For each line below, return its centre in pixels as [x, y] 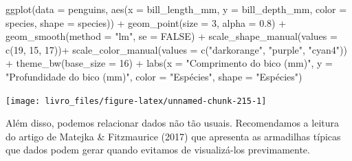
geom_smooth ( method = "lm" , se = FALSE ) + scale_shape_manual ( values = [172, 36]
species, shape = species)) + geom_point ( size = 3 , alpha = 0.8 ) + [146, 22]
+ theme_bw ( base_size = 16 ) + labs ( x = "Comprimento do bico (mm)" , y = [169, 63]
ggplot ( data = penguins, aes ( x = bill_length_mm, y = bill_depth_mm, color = [176, 9]
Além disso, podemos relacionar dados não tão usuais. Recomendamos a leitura [172, 123]
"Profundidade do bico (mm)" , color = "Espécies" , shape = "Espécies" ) [154, 76]
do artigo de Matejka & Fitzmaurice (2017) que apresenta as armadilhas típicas [173, 136]
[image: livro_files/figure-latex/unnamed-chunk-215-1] [136, 101]
